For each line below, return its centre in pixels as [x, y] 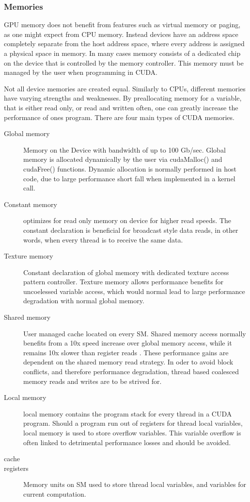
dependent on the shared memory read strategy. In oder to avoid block [128, 362]
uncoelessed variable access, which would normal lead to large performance [134, 291]
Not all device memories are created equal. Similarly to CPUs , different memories [125, 88]
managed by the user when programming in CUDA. [81, 72]
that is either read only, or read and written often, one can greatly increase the [121, 107]
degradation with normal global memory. [84, 301]
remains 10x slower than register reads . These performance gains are [126, 352]
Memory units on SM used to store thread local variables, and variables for [135, 484]
